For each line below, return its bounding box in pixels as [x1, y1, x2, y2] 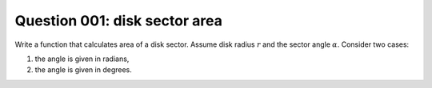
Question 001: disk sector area [14, 12, 223, 29]
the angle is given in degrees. [34, 65, 132, 75]
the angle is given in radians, [34, 54, 130, 63]
